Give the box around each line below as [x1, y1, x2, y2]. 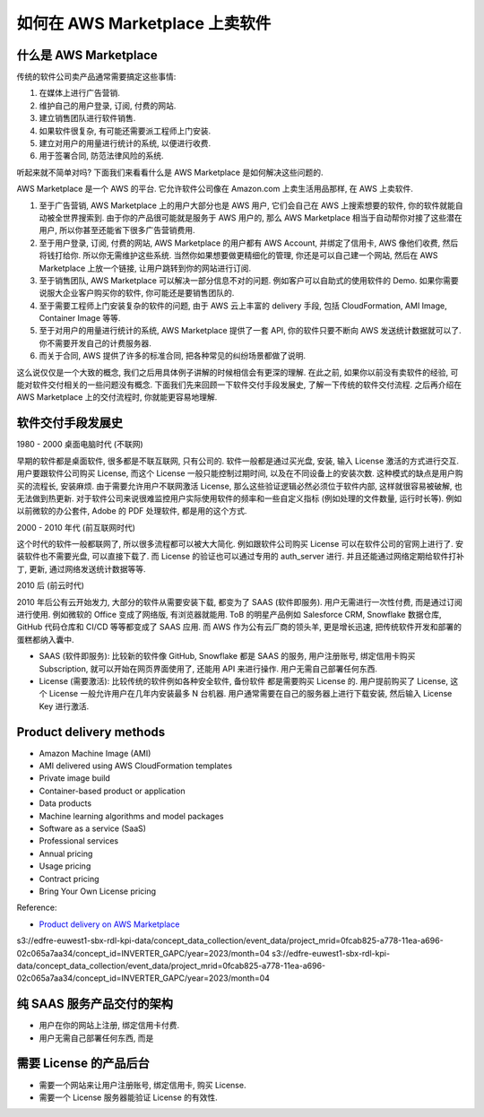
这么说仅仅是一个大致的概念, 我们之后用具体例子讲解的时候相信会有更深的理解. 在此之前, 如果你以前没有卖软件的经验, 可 [16, 367, 459, 377]
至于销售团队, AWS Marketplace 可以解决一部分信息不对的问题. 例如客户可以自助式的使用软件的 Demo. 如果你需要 [39, 274, 459, 286]
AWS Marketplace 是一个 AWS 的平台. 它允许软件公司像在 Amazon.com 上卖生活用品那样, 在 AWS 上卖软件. [16, 184, 414, 195]
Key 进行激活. [39, 700, 90, 712]
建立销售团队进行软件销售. [39, 113, 136, 124]
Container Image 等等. [39, 313, 121, 324]
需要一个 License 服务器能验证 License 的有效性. [39, 1092, 219, 1103]
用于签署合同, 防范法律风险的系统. [39, 151, 165, 161]
